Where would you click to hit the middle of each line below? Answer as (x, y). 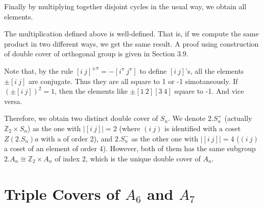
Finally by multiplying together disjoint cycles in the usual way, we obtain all (125, 6)
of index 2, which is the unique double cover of (128, 158)
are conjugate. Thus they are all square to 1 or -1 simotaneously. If (133, 81)
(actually (238, 118)
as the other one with (165, 138)
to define (153, 70)
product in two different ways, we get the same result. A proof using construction (131, 43)
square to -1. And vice (209, 91)
